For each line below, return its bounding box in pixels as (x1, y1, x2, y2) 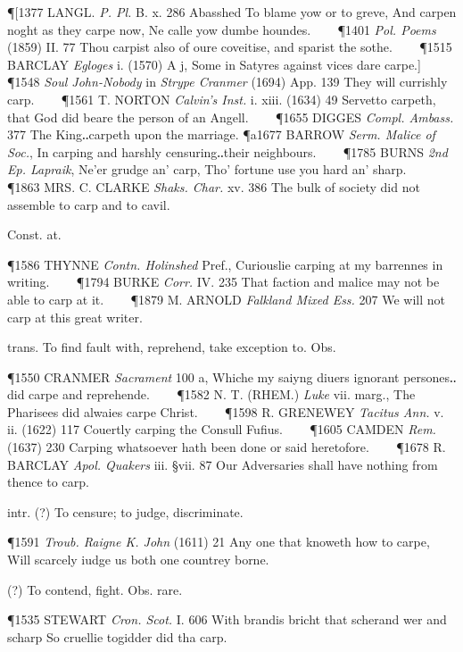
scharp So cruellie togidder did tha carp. (7, 627, 227, 646)
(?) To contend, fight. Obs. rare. (7, 580, 183, 598)
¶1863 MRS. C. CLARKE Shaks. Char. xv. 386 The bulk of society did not (7, 177, 420, 196)
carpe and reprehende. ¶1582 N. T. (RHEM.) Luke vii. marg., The (29, 385, 416, 404)
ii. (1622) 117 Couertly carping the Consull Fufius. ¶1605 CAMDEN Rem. (7, 420, 436, 439)
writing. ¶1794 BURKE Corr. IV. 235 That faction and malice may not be (7, 272, 440, 291)
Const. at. (7, 225, 62, 244)
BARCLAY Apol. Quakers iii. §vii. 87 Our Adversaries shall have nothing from (7, 455, 438, 473)
